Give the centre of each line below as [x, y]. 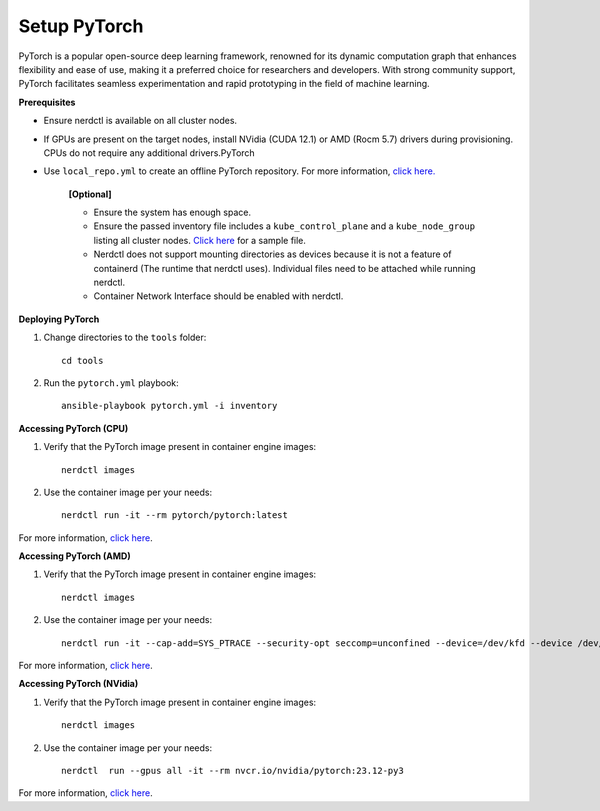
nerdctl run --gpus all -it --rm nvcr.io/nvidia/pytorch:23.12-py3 [232, 770]
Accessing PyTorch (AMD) [74, 556]
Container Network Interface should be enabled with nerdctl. [218, 296]
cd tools [82, 360]
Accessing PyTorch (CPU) [73, 428]
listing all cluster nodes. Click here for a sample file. [200, 240]
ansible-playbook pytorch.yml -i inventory [169, 406]
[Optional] [90, 194]
